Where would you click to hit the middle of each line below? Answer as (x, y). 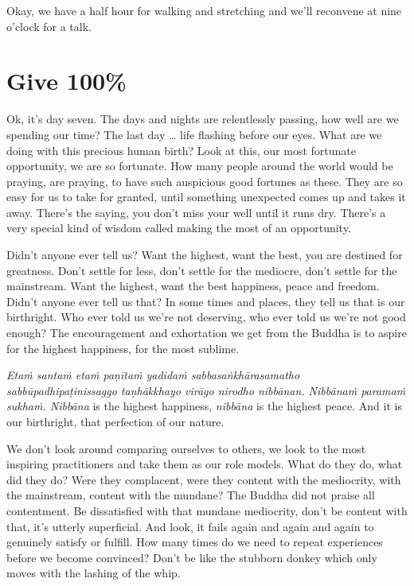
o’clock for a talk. (49, 26)
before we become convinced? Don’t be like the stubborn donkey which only (192, 557)
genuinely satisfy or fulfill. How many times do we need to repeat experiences (195, 542)
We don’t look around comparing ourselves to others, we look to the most (186, 448)
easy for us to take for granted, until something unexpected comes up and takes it (206, 197)
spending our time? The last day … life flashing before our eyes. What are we (194, 134)
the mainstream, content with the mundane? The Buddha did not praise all (191, 495)
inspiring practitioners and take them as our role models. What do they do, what (205, 464)
